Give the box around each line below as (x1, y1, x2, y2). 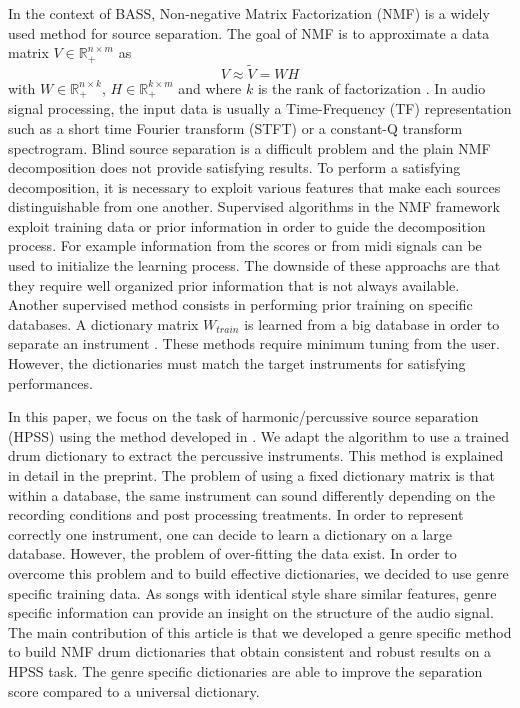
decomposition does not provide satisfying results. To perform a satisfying (8, 157, 461, 178)
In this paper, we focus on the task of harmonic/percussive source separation (8, 406, 479, 427)
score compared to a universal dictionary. (8, 680, 260, 701)
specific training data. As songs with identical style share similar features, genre (8, 582, 497, 603)
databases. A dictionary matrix (8, 313, 199, 334)
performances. (8, 372, 93, 393)
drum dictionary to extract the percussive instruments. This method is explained (8, 445, 504, 466)
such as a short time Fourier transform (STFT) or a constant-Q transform (8, 117, 463, 138)
